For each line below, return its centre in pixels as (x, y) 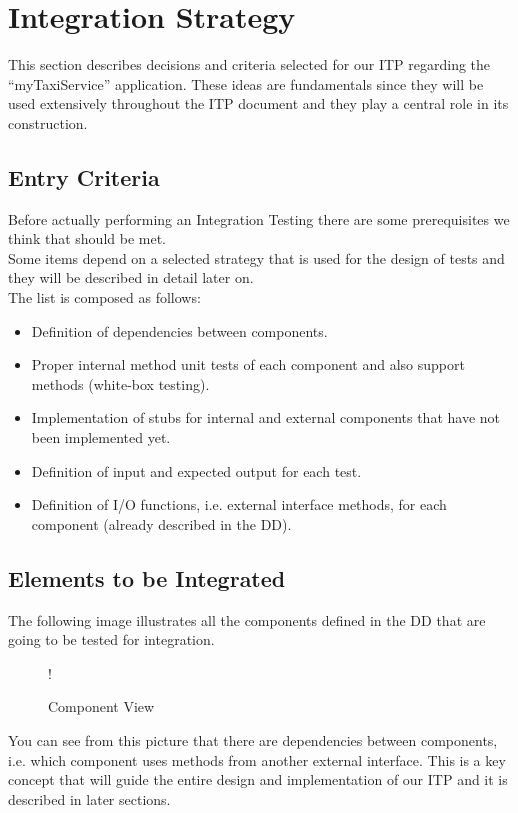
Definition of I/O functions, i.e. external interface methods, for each (239, 504)
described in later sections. (89, 798)
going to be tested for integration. (111, 639)
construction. (48, 122)
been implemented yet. (101, 437)
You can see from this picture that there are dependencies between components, (253, 740)
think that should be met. (87, 238)
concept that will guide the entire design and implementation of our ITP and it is (258, 779)
